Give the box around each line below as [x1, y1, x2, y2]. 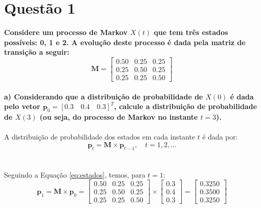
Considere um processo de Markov [4, 27, 128, 38]
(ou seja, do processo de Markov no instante [40, 111, 198, 122]
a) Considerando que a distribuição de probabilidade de [4, 91, 203, 101]
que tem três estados [154, 27, 228, 38]
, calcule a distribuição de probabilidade [114, 101, 257, 112]
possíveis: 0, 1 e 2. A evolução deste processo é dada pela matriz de [4, 37, 246, 47]
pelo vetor [4, 101, 41, 112]
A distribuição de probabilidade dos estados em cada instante [4, 131, 195, 142]
